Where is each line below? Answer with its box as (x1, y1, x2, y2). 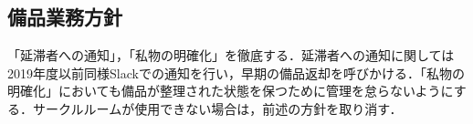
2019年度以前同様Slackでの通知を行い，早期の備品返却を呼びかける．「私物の (7, 63, 465, 82)
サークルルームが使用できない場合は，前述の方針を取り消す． (32, 98, 403, 118)
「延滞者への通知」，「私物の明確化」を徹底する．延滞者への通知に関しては (7, 46, 455, 65)
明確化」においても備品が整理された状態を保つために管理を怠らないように (7, 81, 454, 100)
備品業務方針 (7, 3, 122, 31)
